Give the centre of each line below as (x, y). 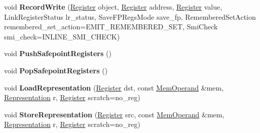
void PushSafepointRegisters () (58, 53)
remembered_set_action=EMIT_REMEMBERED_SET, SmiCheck (111, 27)
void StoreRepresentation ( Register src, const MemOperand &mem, (114, 114)
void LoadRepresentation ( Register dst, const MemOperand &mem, (114, 87)
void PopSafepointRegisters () (56, 70)
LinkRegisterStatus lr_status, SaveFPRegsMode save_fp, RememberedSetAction (130, 16)
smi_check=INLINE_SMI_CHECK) (62, 36)
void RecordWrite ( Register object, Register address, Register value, (113, 7)
